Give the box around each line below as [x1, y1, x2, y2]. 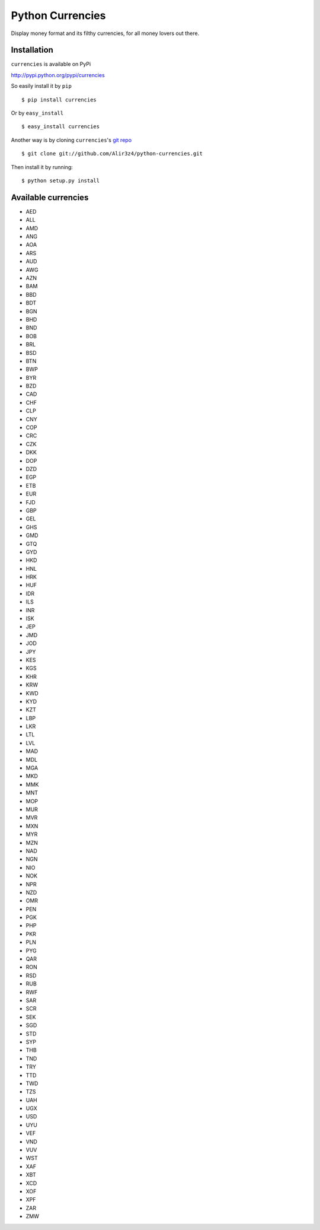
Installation [11, 45, 53, 55]
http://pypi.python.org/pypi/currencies [11, 71, 105, 78]
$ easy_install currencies [21, 123, 100, 130]
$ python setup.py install [21, 177, 100, 184]
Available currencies [11, 192, 89, 202]
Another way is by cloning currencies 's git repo [11, 136, 132, 144]
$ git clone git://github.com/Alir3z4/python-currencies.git [21, 150, 203, 157]
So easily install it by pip [11, 82, 72, 90]
